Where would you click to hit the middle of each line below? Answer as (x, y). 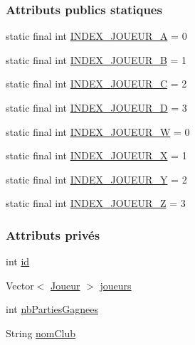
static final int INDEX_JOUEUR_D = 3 (96, 107)
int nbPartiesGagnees (52, 309)
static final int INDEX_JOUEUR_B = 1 (96, 59)
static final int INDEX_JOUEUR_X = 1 (96, 155)
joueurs (116, 285)
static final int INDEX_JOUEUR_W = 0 (98, 131)
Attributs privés (53, 234)
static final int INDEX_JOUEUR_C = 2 (96, 84)
